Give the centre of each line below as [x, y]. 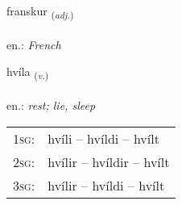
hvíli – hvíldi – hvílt [103, 138]
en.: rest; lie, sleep [51, 105]
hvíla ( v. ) [28, 73]
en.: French [34, 44]
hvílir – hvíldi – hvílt [106, 185]
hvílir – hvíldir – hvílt [109, 161]
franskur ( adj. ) [40, 12]
